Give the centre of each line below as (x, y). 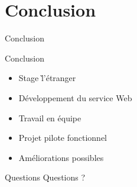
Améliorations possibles (61, 157)
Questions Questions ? (45, 177)
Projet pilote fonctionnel (63, 138)
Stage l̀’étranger (47, 78)
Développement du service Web (75, 97)
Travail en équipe (50, 117)
